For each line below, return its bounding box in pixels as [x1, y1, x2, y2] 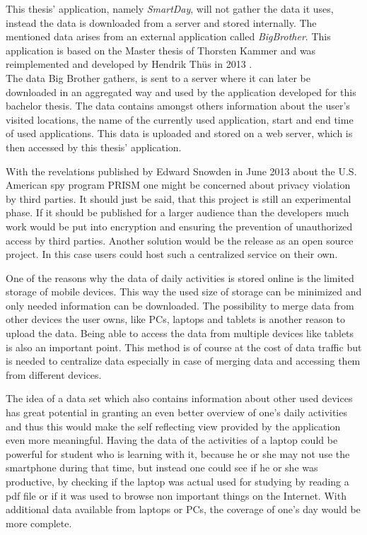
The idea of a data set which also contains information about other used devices [6, 391, 353, 406]
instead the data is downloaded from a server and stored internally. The [6, 15, 317, 30]
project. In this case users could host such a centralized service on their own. [6, 247, 338, 261]
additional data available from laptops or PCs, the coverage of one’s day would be [6, 502, 361, 517]
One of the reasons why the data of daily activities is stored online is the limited [6, 270, 354, 285]
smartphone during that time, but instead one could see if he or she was [6, 460, 318, 475]
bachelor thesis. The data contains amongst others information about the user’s [6, 98, 350, 113]
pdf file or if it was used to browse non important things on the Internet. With [6, 488, 346, 502]
